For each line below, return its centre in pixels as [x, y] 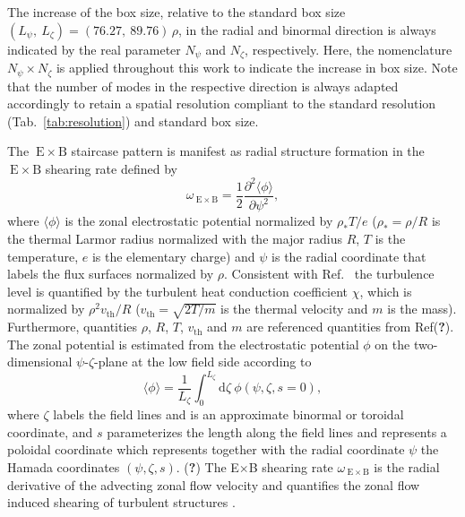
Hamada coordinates [64, 466]
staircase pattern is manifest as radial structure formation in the [248, 151]
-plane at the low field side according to [203, 362]
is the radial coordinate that [349, 256]
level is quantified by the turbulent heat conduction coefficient [178, 291]
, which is [386, 291]
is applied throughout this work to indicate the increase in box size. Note [257, 68]
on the [392, 344]
